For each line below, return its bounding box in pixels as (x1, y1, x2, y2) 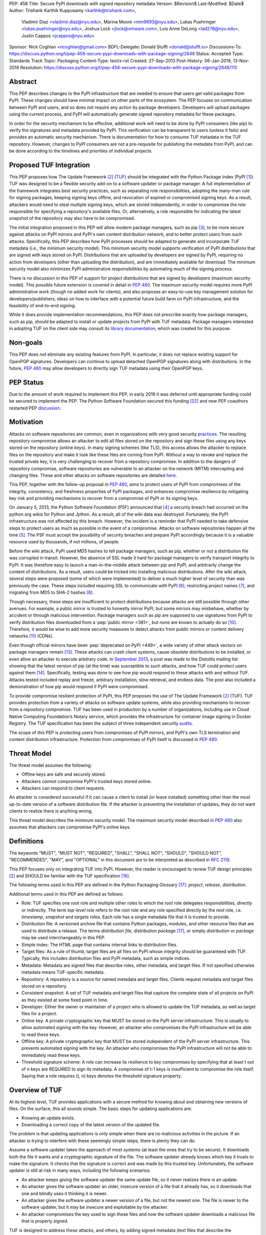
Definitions (9, 837, 44, 845)
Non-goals (9, 338, 43, 347)
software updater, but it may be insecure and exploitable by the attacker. (21, 1204, 168, 1210)
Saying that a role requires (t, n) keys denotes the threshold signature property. (21, 1073, 182, 1079)
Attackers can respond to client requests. (21, 785, 105, 791)
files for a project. (21, 1011, 58, 1017)
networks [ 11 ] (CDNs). (9, 633, 54, 639)
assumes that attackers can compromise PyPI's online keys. (9, 824, 131, 830)
